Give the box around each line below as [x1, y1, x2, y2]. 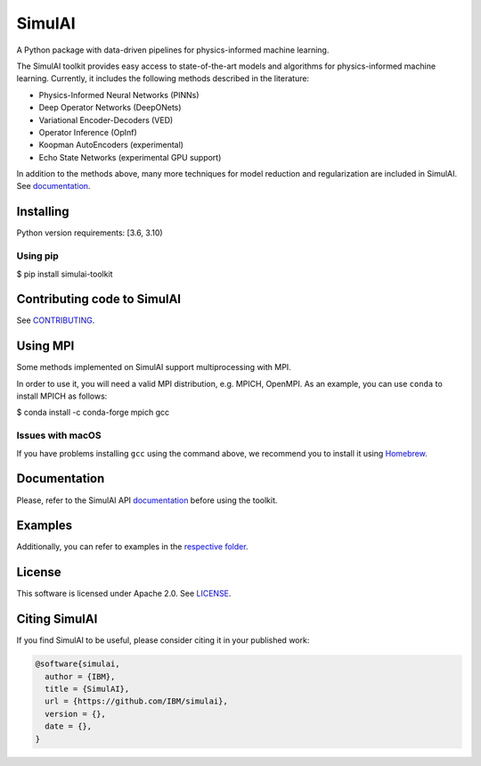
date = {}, [45, 721, 93, 731]
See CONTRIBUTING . [16, 315, 95, 325]
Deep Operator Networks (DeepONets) [38, 103, 182, 113]
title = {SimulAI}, [45, 684, 130, 695]
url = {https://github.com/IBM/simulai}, [45, 696, 229, 706]
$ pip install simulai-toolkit [16, 268, 113, 279]
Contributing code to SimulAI [16, 292, 182, 307]
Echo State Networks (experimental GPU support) [38, 152, 222, 162]
